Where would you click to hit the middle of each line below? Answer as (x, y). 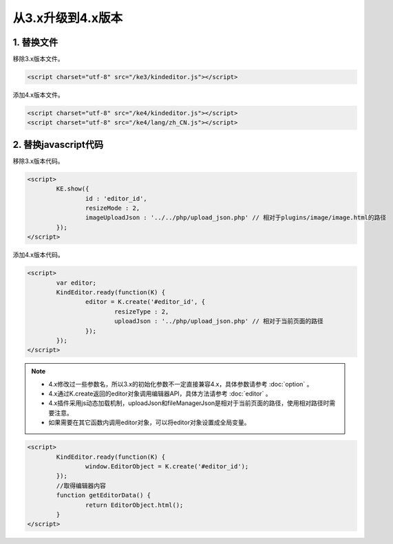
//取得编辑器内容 (81, 486)
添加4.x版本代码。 (39, 255)
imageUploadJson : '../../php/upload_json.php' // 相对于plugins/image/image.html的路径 (236, 218)
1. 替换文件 (35, 42)
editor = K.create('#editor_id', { (145, 302)
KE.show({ (73, 189)
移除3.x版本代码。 (39, 161)
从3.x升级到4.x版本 (68, 18)
